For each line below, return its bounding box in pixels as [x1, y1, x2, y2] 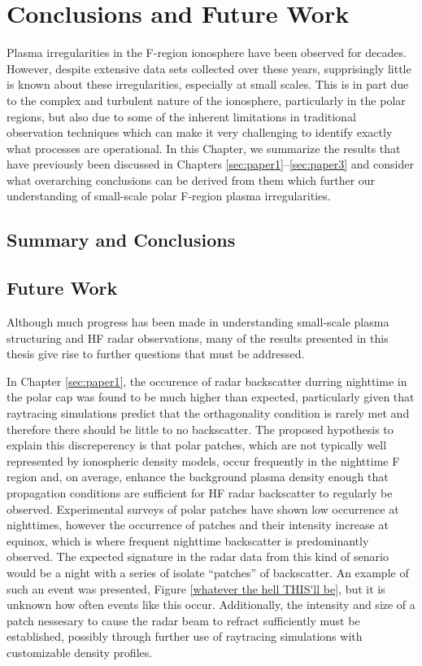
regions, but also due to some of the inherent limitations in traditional [7, 107, 356, 125]
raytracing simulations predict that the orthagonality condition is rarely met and [7, 405, 410, 422]
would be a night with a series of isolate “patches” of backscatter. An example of [7, 563, 409, 581]
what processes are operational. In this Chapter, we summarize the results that [7, 139, 401, 156]
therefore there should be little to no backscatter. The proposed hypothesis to [7, 420, 394, 437]
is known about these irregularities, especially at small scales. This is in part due [7, 76, 409, 93]
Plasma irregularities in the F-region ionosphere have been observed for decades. [7, 44, 407, 61]
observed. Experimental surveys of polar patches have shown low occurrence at [7, 500, 399, 517]
